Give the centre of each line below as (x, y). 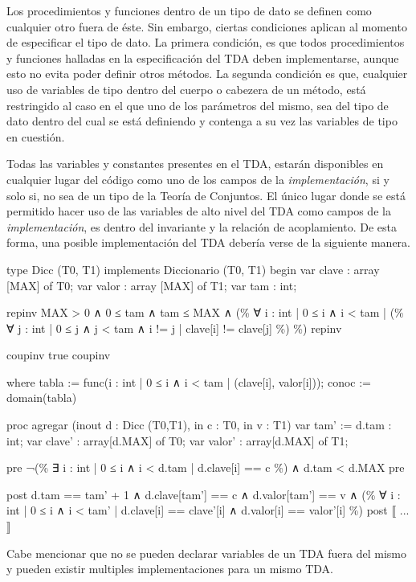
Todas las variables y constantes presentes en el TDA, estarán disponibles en (195, 164)
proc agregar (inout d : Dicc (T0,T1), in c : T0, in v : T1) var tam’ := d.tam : (199, 425)
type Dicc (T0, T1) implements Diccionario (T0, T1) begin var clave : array (193, 269)
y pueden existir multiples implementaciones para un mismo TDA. (170, 569)
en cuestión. (36, 136)
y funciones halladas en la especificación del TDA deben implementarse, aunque (203, 57)
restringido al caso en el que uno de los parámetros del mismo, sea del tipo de (198, 105)
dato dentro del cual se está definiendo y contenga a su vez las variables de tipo (202, 121)
